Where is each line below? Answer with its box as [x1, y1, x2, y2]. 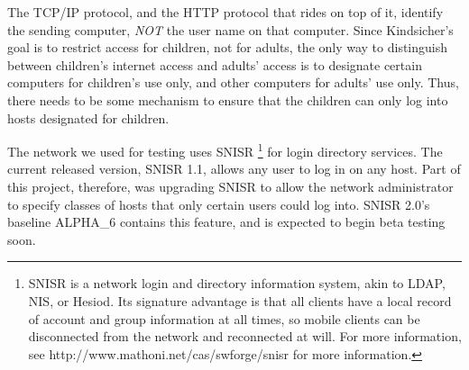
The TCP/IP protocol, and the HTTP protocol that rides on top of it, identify [7, 3, 444, 21]
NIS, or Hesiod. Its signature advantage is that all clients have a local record [28, 291, 452, 310]
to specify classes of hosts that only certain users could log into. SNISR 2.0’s [7, 194, 430, 213]
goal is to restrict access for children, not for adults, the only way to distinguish [7, 38, 448, 57]
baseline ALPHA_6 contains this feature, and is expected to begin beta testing [7, 212, 446, 231]
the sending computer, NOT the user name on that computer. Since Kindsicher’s [7, 20, 454, 39]
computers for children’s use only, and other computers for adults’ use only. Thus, [7, 73, 459, 92]
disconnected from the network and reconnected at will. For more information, [28, 327, 462, 346]
